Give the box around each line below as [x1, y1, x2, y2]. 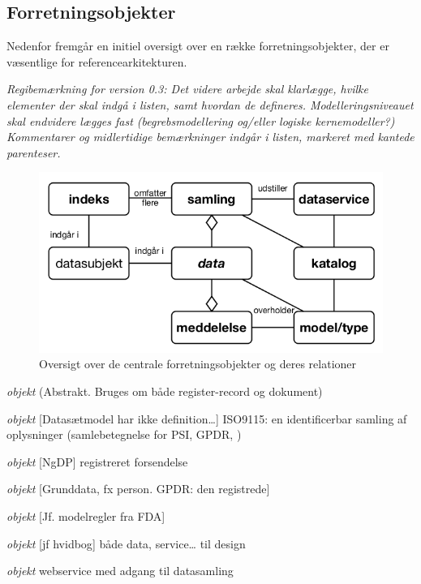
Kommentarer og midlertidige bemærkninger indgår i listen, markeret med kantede [6, 128, 415, 145]
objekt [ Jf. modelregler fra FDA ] [6, 508, 165, 525]
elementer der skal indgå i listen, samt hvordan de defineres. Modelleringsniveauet [6, 96, 414, 113]
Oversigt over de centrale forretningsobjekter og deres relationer [39, 355, 357, 372]
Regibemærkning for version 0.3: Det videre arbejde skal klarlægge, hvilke [6, 80, 368, 97]
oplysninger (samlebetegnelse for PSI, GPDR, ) [6, 426, 242, 443]
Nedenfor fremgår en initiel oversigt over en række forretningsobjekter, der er [6, 37, 389, 54]
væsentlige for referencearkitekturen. [6, 53, 187, 70]
